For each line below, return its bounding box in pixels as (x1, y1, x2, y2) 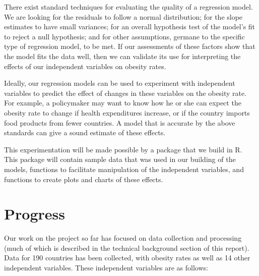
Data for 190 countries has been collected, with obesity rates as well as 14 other (4, 252, 250, 263)
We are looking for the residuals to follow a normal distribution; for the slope (4, 11, 243, 22)
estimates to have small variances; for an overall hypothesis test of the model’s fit (4, 21, 255, 32)
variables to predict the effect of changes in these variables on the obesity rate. (4, 87, 247, 98)
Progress (4, 203, 65, 224)
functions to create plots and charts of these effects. (4, 174, 163, 184)
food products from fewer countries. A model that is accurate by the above (4, 117, 235, 128)
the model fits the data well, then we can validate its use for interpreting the (4, 50, 241, 61)
